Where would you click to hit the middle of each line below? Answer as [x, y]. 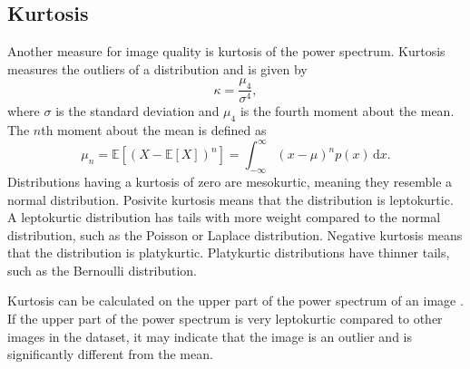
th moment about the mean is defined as [154, 130]
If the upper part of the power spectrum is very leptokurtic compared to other [225, 319]
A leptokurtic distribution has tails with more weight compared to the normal [224, 217]
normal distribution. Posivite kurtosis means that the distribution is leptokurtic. [230, 199]
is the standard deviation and [137, 111]
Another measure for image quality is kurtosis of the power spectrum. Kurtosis [226, 51]
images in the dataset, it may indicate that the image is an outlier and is [210, 336]
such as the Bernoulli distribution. [102, 270]
